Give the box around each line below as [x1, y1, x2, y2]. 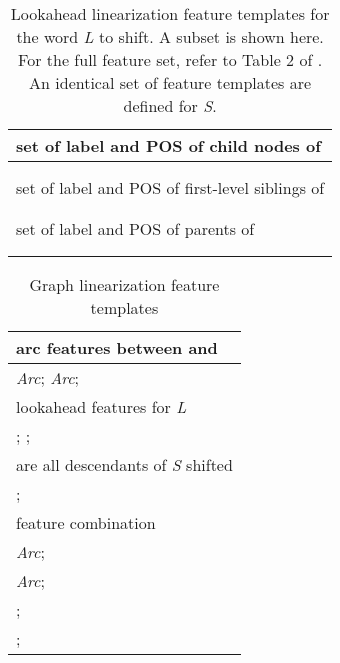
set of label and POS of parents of [16, 217, 255, 240]
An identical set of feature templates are [29, 71, 312, 94]
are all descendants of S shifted [16, 453, 233, 476]
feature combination [16, 511, 156, 534]
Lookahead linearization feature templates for [10, 2, 330, 25]
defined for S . [123, 94, 217, 117]
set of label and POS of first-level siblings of [16, 176, 325, 199]
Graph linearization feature [29, 273, 220, 296]
